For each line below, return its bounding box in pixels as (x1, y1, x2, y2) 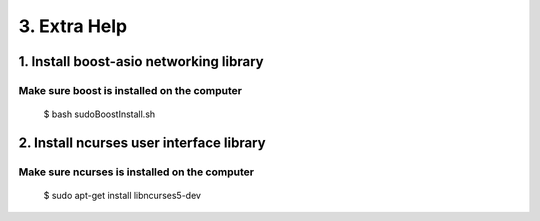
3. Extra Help (18, 15, 128, 37)
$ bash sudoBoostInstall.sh (43, 108, 156, 120)
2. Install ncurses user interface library (18, 134, 266, 151)
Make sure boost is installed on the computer (18, 83, 242, 97)
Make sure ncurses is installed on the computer (18, 165, 255, 179)
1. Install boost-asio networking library (18, 53, 264, 70)
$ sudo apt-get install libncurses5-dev (43, 190, 202, 202)
